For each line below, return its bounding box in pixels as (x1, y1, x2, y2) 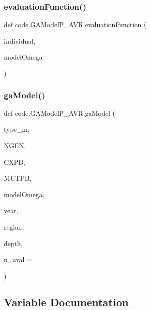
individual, (4, 35, 35, 46)
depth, (4, 238, 23, 248)
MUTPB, (4, 173, 31, 183)
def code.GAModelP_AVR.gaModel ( (4, 108, 115, 118)
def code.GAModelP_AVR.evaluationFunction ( (4, 19, 147, 30)
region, (4, 221, 24, 232)
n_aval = (4, 254, 32, 264)
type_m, (4, 124, 30, 134)
